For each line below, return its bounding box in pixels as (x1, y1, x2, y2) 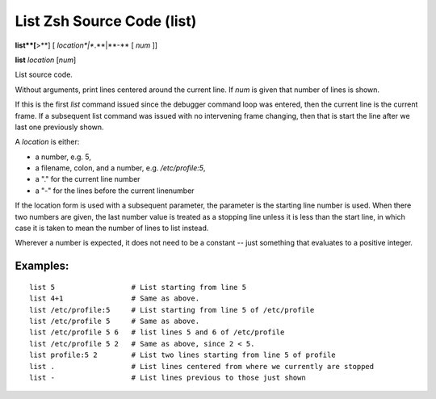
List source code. (15, 69, 73, 80)
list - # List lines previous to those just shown (29, 372, 306, 382)
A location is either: (15, 137, 80, 147)
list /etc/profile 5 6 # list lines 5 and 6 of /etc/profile (29, 328, 285, 337)
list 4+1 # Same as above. (29, 294, 200, 303)
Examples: (15, 259, 69, 273)
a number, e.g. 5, (35, 152, 92, 162)
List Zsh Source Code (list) (15, 12, 197, 30)
